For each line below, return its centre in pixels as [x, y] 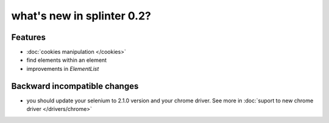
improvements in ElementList [63, 68]
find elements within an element [66, 60]
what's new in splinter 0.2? [81, 16]
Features [28, 37]
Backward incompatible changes [75, 86]
